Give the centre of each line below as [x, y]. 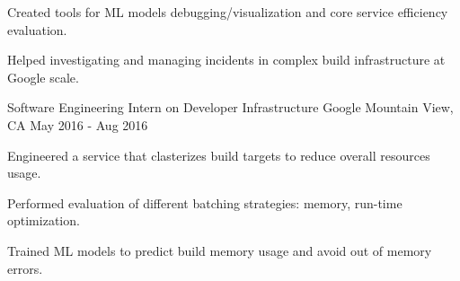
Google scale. [43, 77]
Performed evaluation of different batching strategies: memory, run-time [205, 202]
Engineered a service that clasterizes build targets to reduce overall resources [219, 155]
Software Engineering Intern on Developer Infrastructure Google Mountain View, [230, 107]
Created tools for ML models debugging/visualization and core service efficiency [228, 12]
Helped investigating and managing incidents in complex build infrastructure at [226, 60]
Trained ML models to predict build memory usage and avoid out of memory [220, 250]
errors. [25, 268]
